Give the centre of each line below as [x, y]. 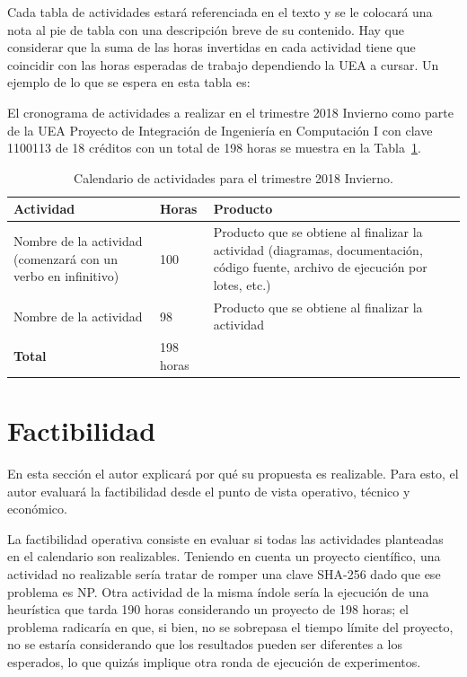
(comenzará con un [66, 258]
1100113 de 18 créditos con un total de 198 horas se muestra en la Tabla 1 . [214, 148]
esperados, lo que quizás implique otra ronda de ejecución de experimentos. [214, 662]
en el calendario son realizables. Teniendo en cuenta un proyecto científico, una [224, 556]
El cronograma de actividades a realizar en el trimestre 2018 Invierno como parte [230, 112]
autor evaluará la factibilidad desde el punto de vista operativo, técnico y [209, 491]
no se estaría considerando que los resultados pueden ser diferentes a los [205, 644]
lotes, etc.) [242, 284]
